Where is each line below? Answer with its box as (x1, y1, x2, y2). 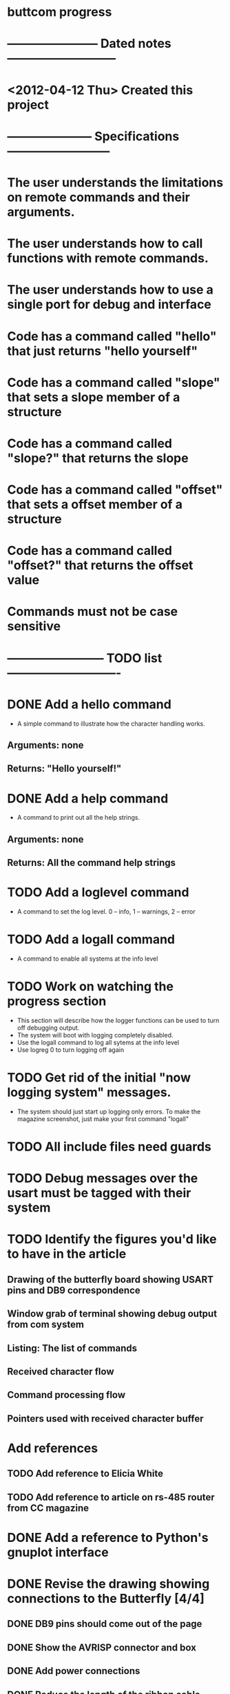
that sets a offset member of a (7, 497, 182, 512)
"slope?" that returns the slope (7, 450, 189, 466)
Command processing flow (7, 1389, 126, 1401)
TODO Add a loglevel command (7, 885, 189, 901)
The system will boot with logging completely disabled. (17, 1030, 174, 1039)
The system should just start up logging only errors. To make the (17, 1107, 201, 1116)
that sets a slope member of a (7, 389, 180, 405)
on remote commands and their (7, 189, 191, 205)
